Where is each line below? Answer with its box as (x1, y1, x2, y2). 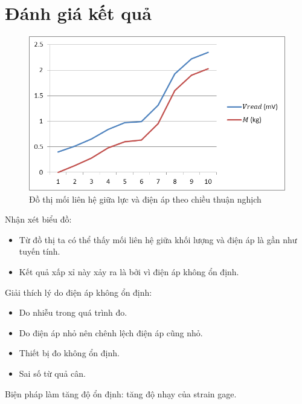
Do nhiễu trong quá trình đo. (19, 306, 127, 319)
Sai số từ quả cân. (19, 367, 86, 379)
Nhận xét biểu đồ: (5, 213, 72, 226)
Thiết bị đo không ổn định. (19, 347, 120, 359)
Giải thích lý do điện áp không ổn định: (5, 285, 152, 298)
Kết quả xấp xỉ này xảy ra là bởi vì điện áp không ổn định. (19, 265, 239, 278)
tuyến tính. (19, 245, 60, 258)
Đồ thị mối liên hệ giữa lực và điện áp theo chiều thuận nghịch (29, 192, 262, 205)
